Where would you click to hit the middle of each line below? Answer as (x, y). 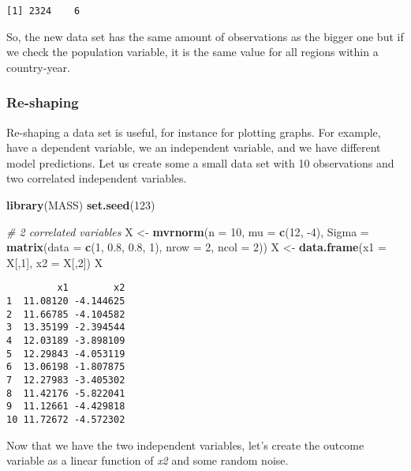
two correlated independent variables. (97, 178)
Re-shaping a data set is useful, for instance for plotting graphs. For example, (194, 132)
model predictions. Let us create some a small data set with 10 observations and (200, 162)
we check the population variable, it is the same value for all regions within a (192, 52)
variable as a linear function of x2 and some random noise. (148, 460)
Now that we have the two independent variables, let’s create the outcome (185, 445)
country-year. (38, 67)
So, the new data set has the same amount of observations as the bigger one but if (205, 36)
